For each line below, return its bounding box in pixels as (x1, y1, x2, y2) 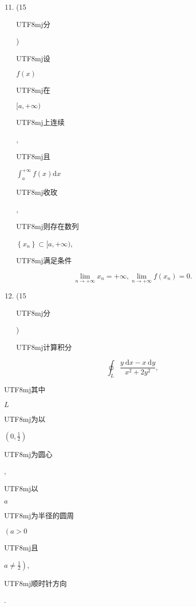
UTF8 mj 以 (4, 483, 38, 493)
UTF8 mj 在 (16, 85, 51, 95)
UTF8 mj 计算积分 (16, 342, 72, 352)
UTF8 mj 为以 (4, 414, 45, 424)
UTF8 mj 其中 (4, 384, 45, 395)
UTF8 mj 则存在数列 (16, 221, 79, 232)
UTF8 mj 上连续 (16, 116, 65, 127)
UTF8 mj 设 (16, 53, 51, 63)
